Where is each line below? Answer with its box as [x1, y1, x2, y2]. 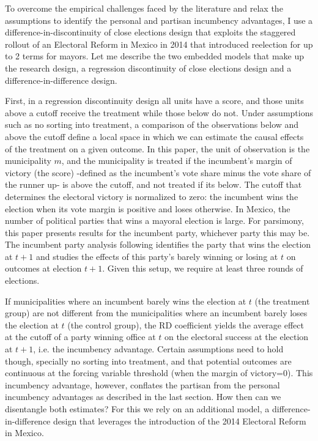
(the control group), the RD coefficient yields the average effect [67, 318, 304, 331]
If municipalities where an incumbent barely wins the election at [5, 294, 246, 307]
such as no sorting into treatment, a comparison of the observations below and [5, 118, 299, 131]
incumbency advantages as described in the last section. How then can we [5, 390, 281, 403]
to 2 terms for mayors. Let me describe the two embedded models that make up [5, 50, 305, 62]
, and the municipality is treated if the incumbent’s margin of [61, 154, 292, 167]
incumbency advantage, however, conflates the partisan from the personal [5, 378, 280, 391]
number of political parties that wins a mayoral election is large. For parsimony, [5, 214, 304, 227]
